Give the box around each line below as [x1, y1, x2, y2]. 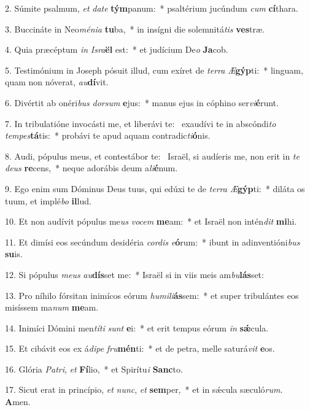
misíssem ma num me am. [5, 301, 99, 314]
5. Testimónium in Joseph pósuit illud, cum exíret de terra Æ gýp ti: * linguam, [5, 63, 303, 76]
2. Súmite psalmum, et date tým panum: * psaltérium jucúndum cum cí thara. [5, 2, 298, 14]
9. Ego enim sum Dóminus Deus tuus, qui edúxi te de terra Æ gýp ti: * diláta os [5, 182, 305, 195]
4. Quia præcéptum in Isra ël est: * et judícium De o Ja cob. [5, 43, 228, 56]
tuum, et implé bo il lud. [5, 194, 91, 207]
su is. [5, 247, 23, 260]
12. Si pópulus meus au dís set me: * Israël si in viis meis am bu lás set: [5, 268, 264, 280]
